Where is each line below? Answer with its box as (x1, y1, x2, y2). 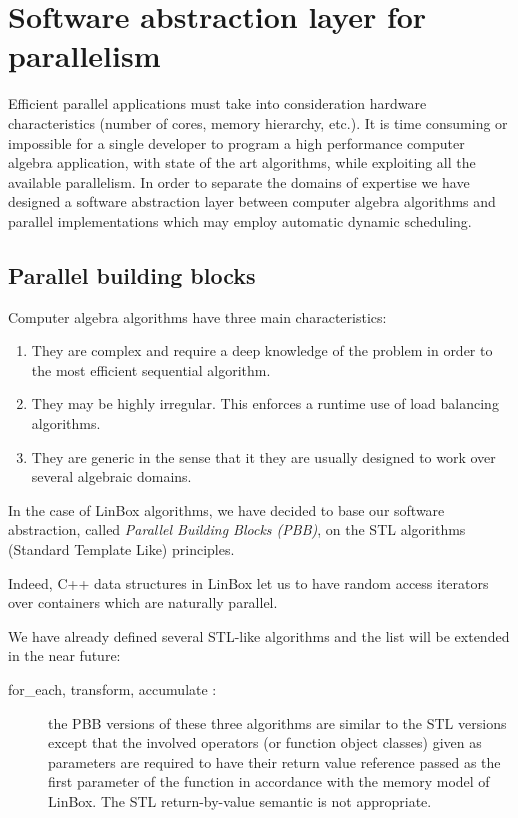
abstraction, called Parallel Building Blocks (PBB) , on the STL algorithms (8, 519, 466, 540)
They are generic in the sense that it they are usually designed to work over (31, 446, 496, 467)
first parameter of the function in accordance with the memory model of (48, 771, 490, 792)
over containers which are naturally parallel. (8, 592, 278, 613)
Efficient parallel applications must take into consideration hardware (8, 93, 427, 114)
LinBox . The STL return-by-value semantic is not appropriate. (48, 790, 432, 811)
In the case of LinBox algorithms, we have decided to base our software (8, 499, 445, 520)
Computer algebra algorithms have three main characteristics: (8, 306, 387, 327)
